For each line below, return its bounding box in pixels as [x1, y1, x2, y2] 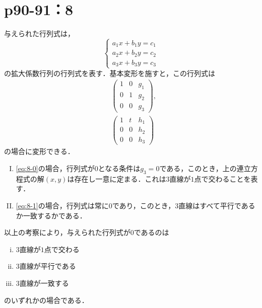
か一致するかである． [16, 210, 87, 220]
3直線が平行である [16, 261, 76, 271]
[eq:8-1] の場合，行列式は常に [16, 200, 109, 211]
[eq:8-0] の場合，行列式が [16, 163, 95, 174]
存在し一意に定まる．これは [74, 173, 166, 184]
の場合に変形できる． [4, 146, 75, 157]
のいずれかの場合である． [4, 294, 89, 305]
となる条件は [98, 163, 141, 174]
